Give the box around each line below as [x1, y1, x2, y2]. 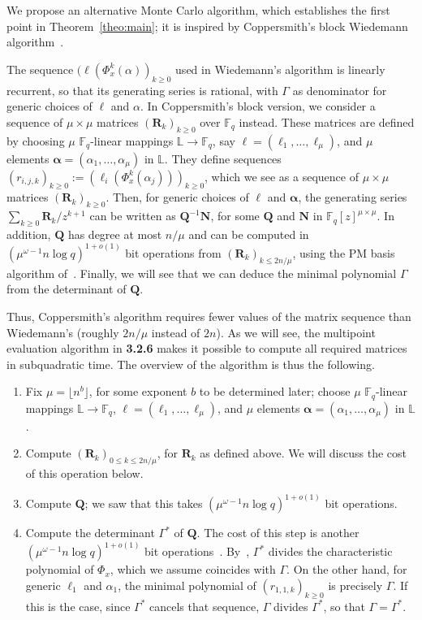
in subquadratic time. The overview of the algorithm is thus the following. [6, 355, 375, 372]
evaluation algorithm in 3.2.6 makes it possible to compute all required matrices [6, 340, 407, 357]
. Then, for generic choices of [105, 189, 249, 206]
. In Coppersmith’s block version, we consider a [140, 98, 376, 115]
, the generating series [298, 189, 407, 206]
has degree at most [67, 225, 162, 242]
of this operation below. [25, 465, 144, 482]
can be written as [89, 207, 176, 224]
